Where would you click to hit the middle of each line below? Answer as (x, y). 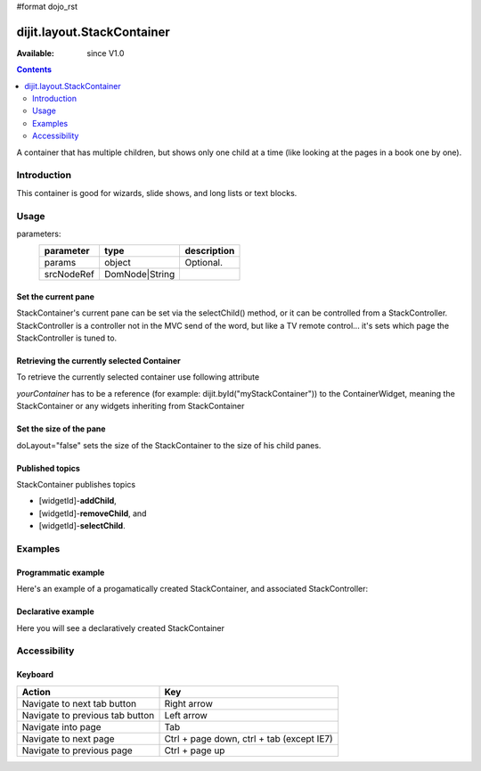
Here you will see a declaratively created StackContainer (121, 627)
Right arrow (188, 703)
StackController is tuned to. (67, 338)
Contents (34, 70)
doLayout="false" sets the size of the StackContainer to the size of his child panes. (169, 445)
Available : (36, 53)
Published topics (48, 468)
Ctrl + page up (195, 750)
